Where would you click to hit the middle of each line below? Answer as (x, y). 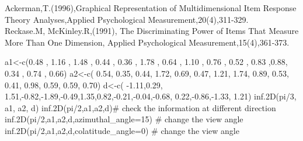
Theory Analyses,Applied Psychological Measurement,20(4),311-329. (127, 19)
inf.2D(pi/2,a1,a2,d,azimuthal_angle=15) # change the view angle (124, 119)
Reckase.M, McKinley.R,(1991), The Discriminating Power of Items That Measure (152, 31)
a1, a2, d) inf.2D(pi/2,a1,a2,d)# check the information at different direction (140, 107)
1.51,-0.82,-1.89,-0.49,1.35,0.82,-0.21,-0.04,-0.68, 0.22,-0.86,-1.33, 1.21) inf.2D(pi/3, (151, 96)
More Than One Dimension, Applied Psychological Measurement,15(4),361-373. (147, 42)
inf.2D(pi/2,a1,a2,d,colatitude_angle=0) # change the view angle (122, 130)
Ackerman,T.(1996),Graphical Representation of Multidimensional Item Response (151, 8)
